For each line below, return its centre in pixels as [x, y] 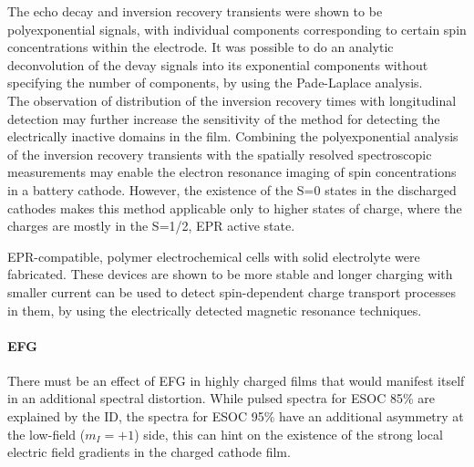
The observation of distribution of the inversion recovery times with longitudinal [232, 100]
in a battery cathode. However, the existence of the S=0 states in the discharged [232, 189]
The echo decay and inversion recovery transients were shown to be [195, 11]
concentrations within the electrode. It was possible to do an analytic [201, 47]
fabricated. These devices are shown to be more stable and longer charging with [230, 274]
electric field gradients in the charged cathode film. [149, 452]
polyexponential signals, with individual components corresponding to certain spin [237, 29]
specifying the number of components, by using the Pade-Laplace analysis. [215, 83]
